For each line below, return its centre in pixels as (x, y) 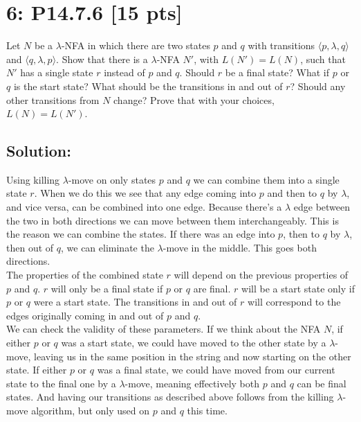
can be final (322, 383)
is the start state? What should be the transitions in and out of (148, 86)
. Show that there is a (102, 59)
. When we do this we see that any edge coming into (145, 193)
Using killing (33, 179)
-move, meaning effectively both (192, 383)
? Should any (318, 86)
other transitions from (53, 99)
